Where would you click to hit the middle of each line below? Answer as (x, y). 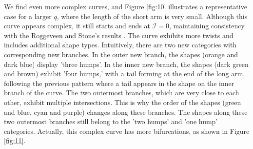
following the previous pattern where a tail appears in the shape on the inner (119, 83)
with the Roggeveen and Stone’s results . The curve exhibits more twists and (119, 35)
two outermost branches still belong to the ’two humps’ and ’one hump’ (111, 121)
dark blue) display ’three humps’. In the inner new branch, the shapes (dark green (126, 64)
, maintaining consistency (207, 26)
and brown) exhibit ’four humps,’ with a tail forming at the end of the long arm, (125, 74)
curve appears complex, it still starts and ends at (77, 26)
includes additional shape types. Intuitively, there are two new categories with (120, 45)
